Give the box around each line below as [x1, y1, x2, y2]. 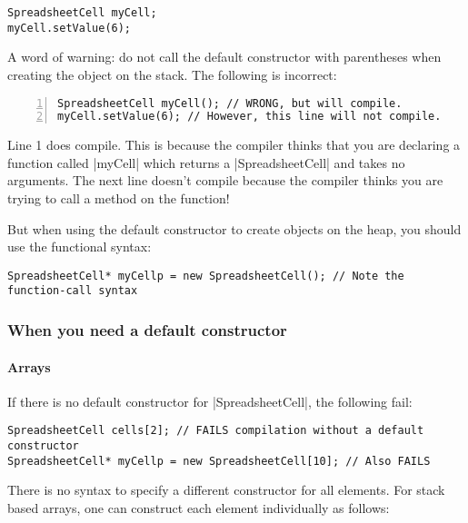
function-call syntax [7, 284, 138, 298]
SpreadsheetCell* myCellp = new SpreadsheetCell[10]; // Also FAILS [7, 454, 431, 468]
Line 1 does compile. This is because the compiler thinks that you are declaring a [7, 135, 461, 154]
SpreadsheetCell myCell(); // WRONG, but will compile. [57, 96, 403, 110]
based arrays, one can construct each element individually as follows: [7, 498, 390, 517]
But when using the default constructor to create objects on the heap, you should [7, 219, 462, 238]
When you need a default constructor [7, 319, 287, 341]
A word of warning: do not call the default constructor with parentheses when [7, 47, 442, 66]
